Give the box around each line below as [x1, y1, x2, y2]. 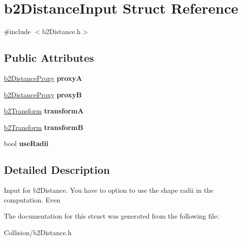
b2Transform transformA [4, 106, 84, 116]
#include [4, 26, 31, 37]
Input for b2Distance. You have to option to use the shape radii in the [4, 185, 214, 195]
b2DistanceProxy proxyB [4, 89, 82, 99]
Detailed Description [4, 162, 110, 177]
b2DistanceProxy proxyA [4, 73, 82, 83]
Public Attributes [4, 50, 94, 65]
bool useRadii [4, 138, 49, 148]
